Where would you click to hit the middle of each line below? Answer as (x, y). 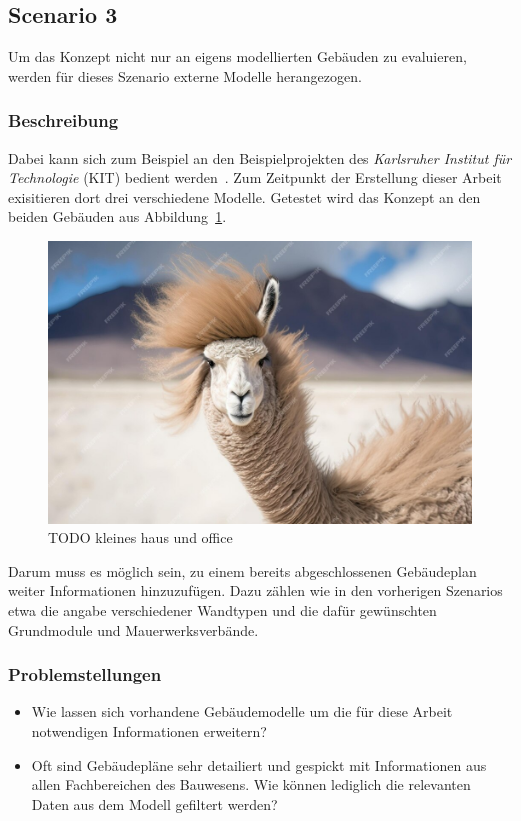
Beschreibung (63, 120)
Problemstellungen (85, 674)
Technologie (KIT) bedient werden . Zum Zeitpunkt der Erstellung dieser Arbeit (255, 177)
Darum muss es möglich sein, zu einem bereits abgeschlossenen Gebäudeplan (242, 570)
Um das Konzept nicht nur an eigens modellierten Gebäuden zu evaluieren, (237, 56)
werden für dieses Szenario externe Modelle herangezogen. (185, 75)
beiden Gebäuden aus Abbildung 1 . (117, 216)
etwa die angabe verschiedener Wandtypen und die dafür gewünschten (222, 610)
